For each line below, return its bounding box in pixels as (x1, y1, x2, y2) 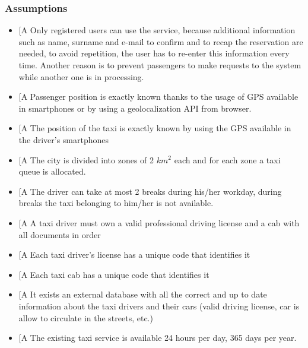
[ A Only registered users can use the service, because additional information (18, 24, 296, 36)
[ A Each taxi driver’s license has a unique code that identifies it (18, 248, 250, 261)
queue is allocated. (18, 165, 86, 178)
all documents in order (18, 228, 101, 241)
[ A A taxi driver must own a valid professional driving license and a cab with (18, 216, 300, 229)
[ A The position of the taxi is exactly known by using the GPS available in (18, 122, 291, 134)
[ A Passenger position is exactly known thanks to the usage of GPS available (18, 90, 299, 103)
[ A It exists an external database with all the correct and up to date (18, 288, 267, 300)
